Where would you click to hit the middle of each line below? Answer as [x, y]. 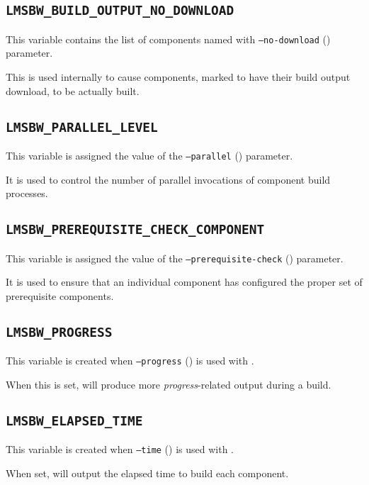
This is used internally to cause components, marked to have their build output [178, 77]
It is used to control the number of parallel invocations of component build [168, 179]
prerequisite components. [60, 295]
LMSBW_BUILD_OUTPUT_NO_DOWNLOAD [120, 11]
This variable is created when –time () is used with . [120, 449]
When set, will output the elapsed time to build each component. [147, 473]
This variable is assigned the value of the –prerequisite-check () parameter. [175, 258]
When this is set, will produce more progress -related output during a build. [169, 384]
